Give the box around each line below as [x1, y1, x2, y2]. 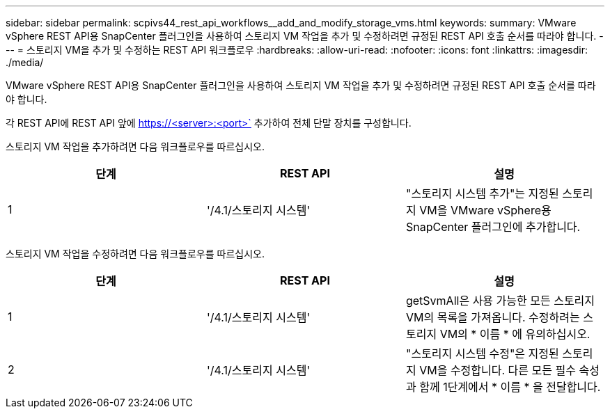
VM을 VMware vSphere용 [419, 203, 552, 217]
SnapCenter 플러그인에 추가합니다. [405, 220, 581, 234]
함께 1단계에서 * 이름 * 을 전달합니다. [419, 380, 601, 394]
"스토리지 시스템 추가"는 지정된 [405, 186, 559, 200]
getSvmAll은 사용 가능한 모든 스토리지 [405, 294, 595, 308]
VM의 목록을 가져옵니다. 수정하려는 [405, 310, 580, 324]
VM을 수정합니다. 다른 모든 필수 [419, 363, 576, 377]
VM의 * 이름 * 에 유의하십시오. [439, 327, 591, 341]
